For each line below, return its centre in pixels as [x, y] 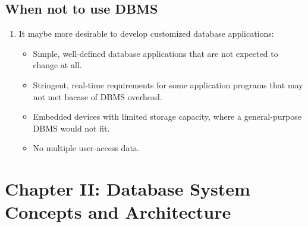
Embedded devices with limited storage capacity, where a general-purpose [167, 116]
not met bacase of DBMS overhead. [98, 96]
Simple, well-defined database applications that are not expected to [155, 53]
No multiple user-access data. [86, 148]
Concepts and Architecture [118, 212]
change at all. [57, 65]
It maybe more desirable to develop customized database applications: [146, 33]
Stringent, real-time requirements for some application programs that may [168, 84]
